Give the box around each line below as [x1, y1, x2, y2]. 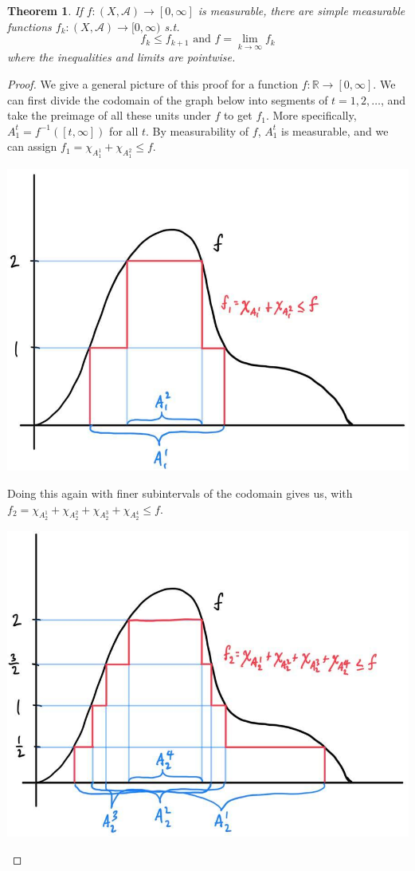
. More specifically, [265, 107, 357, 124]
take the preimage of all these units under [7, 107, 211, 124]
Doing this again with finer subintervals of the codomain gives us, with [7, 485, 353, 502]
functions [7, 18, 52, 34]
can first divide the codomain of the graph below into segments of [7, 91, 328, 108]
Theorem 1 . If [7, 2, 83, 18]
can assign [7, 138, 57, 155]
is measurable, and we [281, 122, 389, 139]
